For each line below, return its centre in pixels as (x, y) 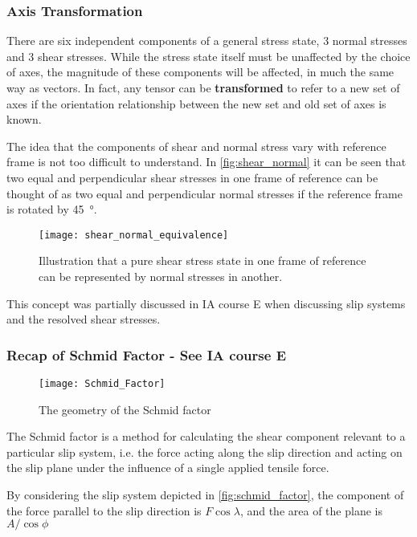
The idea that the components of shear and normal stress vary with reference (196, 146)
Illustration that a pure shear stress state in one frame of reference (202, 260)
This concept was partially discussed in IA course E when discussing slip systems (206, 303)
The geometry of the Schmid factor (125, 409)
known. (24, 119)
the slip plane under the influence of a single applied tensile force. (168, 468)
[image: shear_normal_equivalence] (134, 235)
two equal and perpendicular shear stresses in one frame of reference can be (192, 177)
